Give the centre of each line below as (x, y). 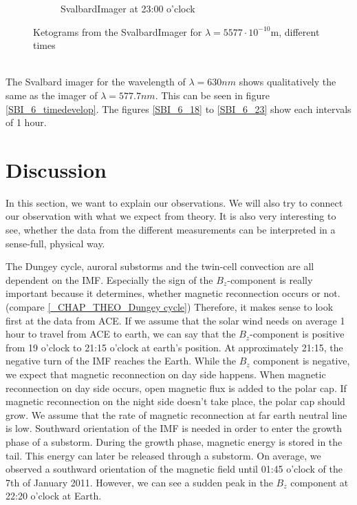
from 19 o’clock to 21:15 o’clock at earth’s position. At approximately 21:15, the (174, 347)
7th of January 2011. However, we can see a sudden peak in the (139, 482)
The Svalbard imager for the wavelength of (96, 82)
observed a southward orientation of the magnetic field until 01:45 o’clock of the (174, 469)
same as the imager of (52, 95)
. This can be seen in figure (212, 95)
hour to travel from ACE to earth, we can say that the (121, 334)
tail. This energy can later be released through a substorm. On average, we (163, 455)
